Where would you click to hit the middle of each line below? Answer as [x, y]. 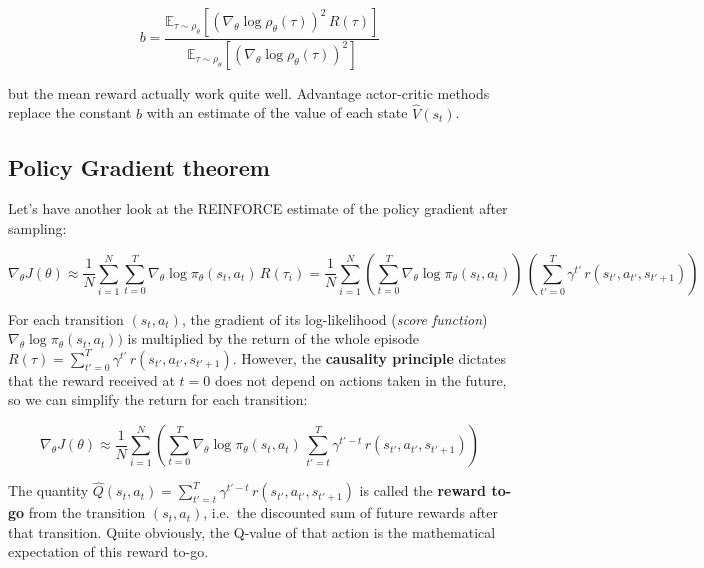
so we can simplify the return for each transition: [158, 399]
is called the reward [423, 490]
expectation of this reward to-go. [108, 551]
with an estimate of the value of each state [277, 112]
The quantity [48, 490]
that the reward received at [91, 379]
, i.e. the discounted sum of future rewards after [351, 512]
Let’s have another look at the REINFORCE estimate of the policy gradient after [258, 208]
